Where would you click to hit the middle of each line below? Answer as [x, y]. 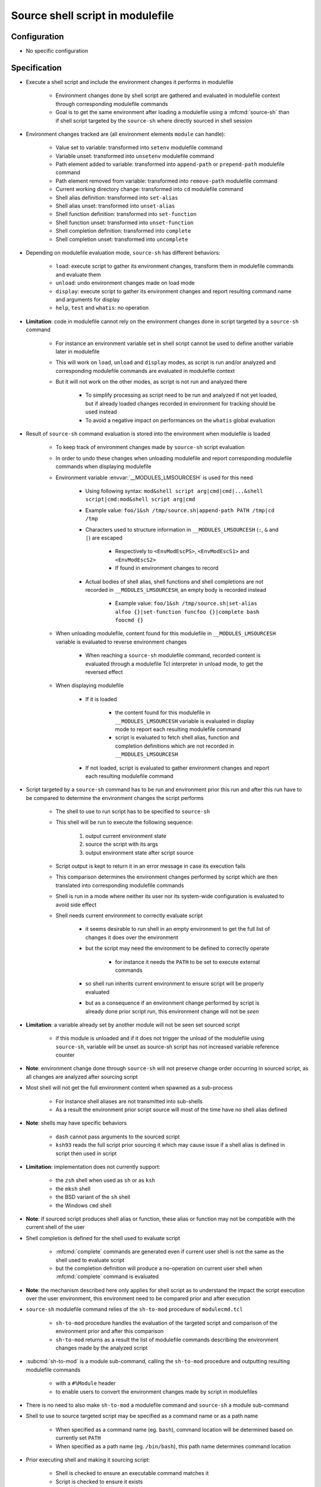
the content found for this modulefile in [163, 713]
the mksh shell [73, 1188]
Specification [36, 68]
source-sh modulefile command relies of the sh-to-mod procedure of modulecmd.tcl [134, 1309]
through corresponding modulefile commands [112, 103]
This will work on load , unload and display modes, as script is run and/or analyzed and [166, 362]
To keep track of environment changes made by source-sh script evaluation [150, 447]
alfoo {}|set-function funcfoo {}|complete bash [187, 612]
